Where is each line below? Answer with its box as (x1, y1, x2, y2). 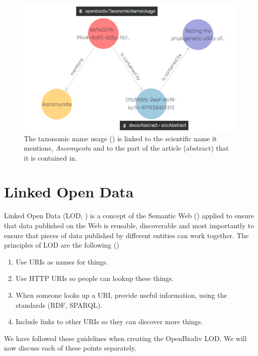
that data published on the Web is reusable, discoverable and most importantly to (4, 220, 254, 230)
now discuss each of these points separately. (4, 343, 137, 353)
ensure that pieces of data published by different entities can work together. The (4, 230, 249, 240)
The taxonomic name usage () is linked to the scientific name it (24, 133, 217, 143)
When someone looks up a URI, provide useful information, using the (15, 289, 227, 300)
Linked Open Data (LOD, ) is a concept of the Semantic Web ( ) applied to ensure (4, 210, 255, 221)
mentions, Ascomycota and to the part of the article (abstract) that (24, 143, 229, 153)
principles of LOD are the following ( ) (4, 240, 119, 250)
